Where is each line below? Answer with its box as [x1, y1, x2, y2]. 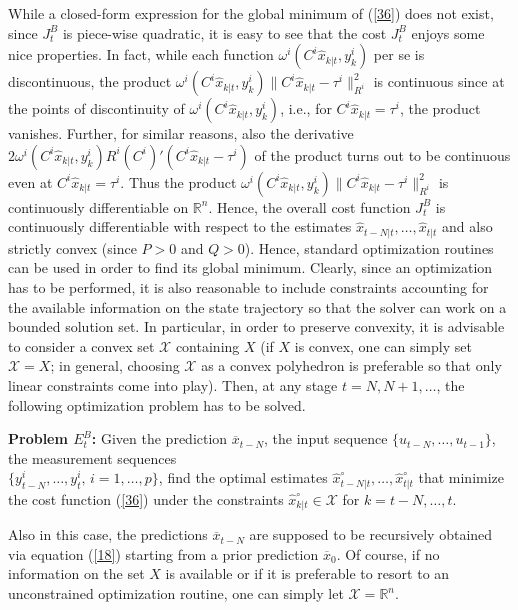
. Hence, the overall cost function [208, 196, 411, 217]
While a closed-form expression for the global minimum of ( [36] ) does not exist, [8, 3, 494, 23]
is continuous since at [373, 71, 505, 92]
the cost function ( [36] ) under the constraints [8, 488, 284, 509]
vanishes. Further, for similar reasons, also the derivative [8, 123, 354, 144]
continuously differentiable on [8, 196, 189, 217]
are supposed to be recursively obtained [249, 524, 493, 545]
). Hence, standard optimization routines [244, 237, 494, 258]
